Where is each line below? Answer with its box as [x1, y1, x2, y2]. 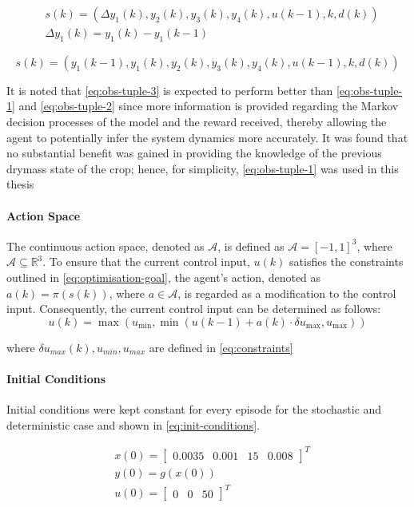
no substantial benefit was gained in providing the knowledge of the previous [6, 145, 382, 161]
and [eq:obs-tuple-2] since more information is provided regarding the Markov [18, 97, 399, 114]
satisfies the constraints [289, 253, 404, 270]
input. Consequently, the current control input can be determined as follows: [6, 300, 381, 317]
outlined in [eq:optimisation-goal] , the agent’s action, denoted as [6, 269, 321, 285]
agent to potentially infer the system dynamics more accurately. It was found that [6, 129, 408, 145]
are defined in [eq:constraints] [149, 339, 293, 355]
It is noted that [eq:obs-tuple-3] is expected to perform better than [6, 81, 333, 98]
